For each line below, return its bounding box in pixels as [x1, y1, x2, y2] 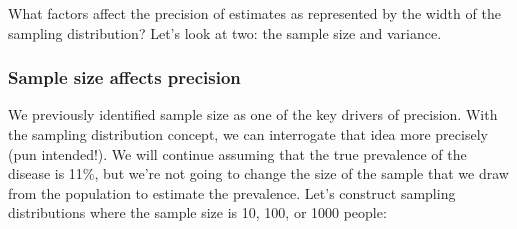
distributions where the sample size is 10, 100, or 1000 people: [8, 202, 387, 223]
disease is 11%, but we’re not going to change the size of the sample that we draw [8, 163, 509, 184]
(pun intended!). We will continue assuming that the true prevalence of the [8, 143, 467, 164]
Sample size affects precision [8, 65, 241, 90]
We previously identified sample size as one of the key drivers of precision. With [8, 104, 498, 125]
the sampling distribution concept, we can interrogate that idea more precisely [8, 124, 488, 144]
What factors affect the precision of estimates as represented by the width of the [8, 3, 501, 23]
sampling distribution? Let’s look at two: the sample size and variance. [8, 22, 442, 43]
